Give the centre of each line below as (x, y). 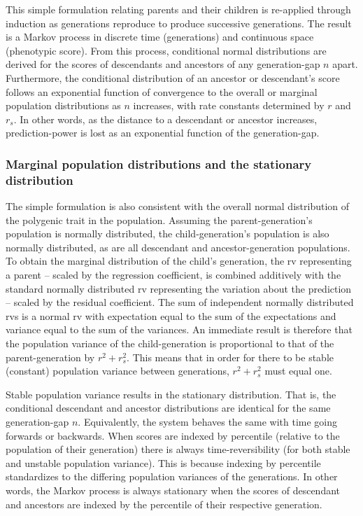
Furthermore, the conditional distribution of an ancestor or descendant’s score (173, 77)
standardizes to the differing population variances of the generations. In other (172, 476)
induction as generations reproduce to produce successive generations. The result (179, 23)
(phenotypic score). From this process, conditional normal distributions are (166, 50)
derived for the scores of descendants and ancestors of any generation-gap (163, 64)
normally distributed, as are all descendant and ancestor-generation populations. (178, 247)
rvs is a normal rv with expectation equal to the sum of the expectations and (171, 315)
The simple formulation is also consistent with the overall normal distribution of (178, 206)
